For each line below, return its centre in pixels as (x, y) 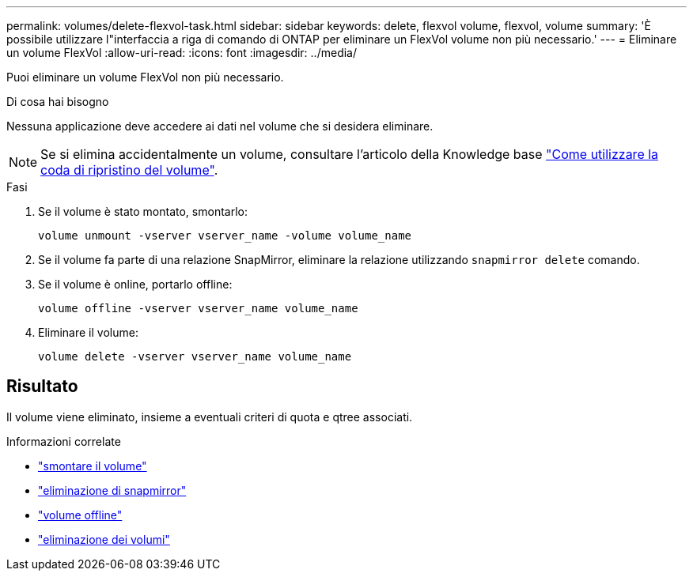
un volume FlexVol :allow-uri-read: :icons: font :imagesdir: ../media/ (182, 53)
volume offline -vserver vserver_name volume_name (198, 308)
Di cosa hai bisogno (58, 102)
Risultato (42, 387)
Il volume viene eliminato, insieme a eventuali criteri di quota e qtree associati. (210, 417)
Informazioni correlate (64, 441)
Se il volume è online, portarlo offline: (135, 284)
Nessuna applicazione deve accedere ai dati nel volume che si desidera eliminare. (220, 126)
